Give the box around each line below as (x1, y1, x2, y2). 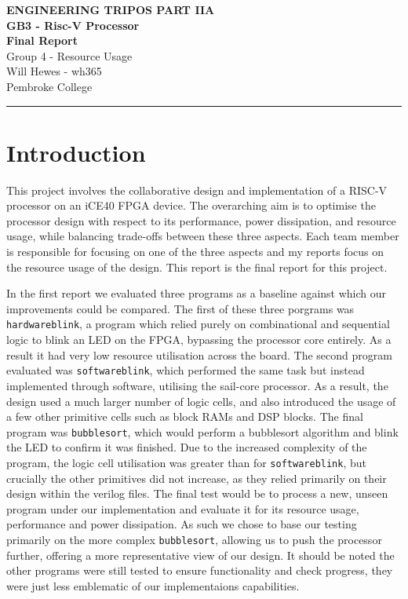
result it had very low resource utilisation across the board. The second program (6, 346, 392, 363)
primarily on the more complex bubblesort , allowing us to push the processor (6, 531, 382, 547)
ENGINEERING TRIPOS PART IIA (6, 2, 215, 17)
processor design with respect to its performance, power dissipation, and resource (6, 212, 396, 228)
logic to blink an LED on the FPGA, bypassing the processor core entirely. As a (6, 331, 392, 348)
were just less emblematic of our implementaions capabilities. (6, 577, 300, 594)
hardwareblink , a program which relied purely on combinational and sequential (6, 316, 390, 332)
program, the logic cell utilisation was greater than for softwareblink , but (6, 454, 367, 470)
